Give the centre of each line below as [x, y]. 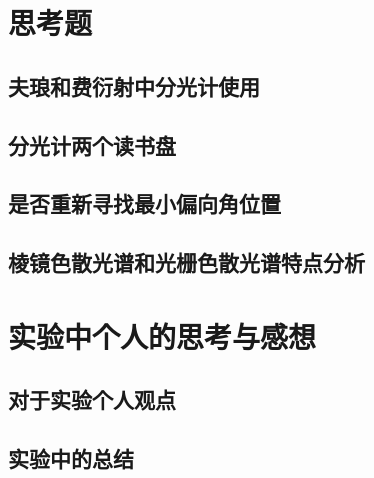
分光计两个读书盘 [92, 144]
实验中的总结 [71, 458]
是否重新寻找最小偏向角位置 [144, 203]
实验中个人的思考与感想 [162, 335]
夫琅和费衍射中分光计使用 [134, 85]
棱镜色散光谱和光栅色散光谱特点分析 [186, 262]
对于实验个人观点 [92, 399]
